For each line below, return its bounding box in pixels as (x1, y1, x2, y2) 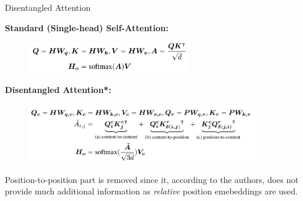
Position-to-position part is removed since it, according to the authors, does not (5, 173, 299, 185)
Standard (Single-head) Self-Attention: (5, 21, 169, 34)
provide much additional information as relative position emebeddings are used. (5, 185, 298, 197)
